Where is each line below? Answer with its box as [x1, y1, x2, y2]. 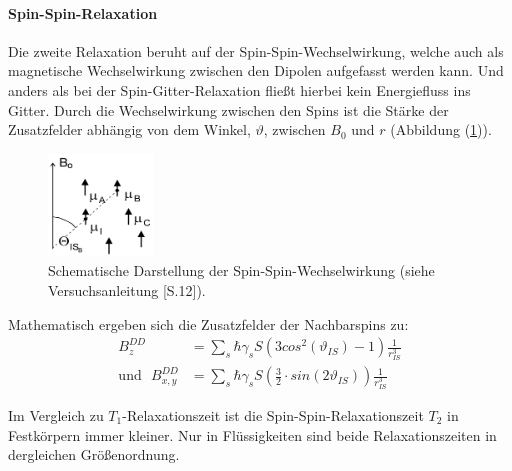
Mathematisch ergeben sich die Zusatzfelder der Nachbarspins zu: [8, 313, 409, 334]
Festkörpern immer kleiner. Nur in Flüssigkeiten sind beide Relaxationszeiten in [8, 424, 497, 445]
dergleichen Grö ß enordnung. [8, 444, 180, 465]
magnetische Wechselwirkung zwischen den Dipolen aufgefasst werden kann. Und [8, 60, 504, 81]
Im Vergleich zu [8, 405, 104, 426]
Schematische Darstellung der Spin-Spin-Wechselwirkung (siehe [48, 260, 435, 281]
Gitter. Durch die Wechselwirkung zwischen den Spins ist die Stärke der [8, 99, 449, 120]
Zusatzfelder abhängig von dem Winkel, [8, 119, 251, 140]
